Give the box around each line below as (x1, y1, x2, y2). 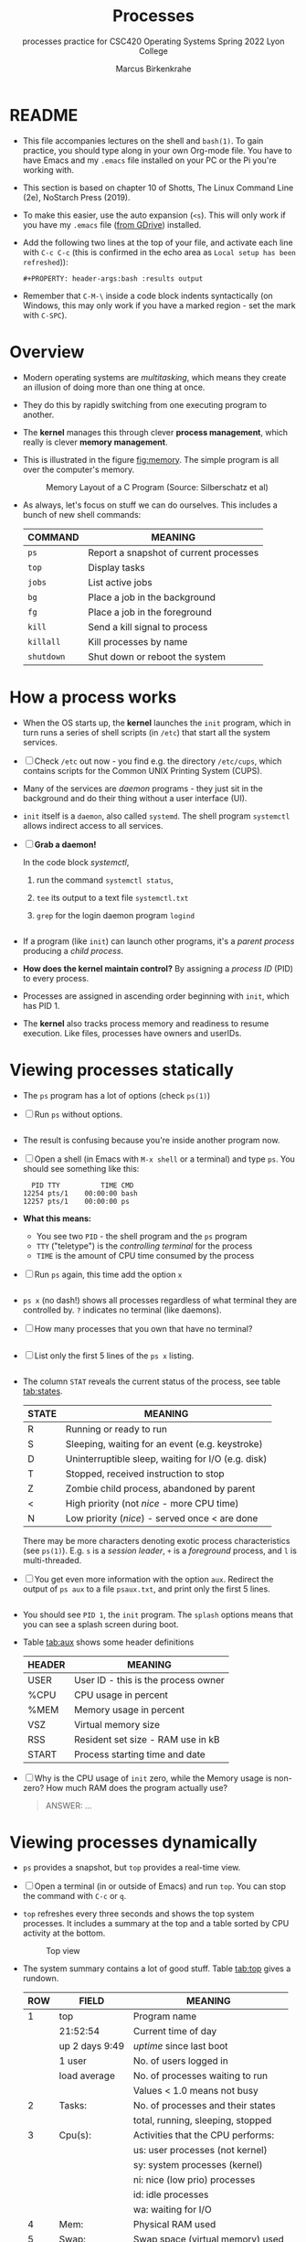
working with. (22, 164, 75, 175)
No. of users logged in (132, 2054, 228, 2067)
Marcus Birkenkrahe (115, 63, 192, 74)
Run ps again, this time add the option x (34, 1269, 183, 1280)
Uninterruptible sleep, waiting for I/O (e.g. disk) (65, 1452, 268, 1464)
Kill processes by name (88, 635, 188, 648)
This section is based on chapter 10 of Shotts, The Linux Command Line (22, 182, 294, 193)
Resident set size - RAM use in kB (74, 1732, 221, 1745)
